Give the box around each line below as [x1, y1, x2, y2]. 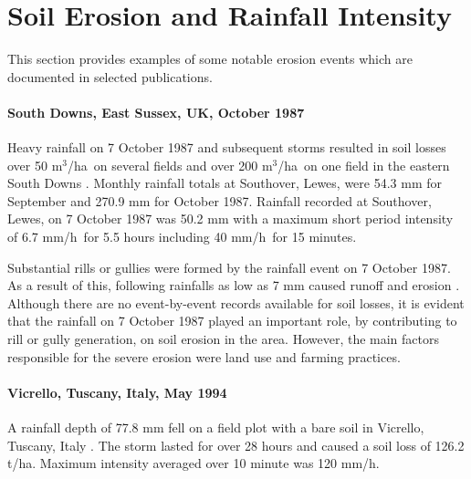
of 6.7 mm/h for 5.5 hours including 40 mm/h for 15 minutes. [7, 227, 357, 246]
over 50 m [7, 155, 63, 174]
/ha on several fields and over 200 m [68, 155, 273, 174]
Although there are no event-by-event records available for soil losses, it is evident [7, 293, 465, 312]
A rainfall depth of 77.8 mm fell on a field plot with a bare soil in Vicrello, [7, 418, 424, 437]
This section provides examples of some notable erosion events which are [7, 49, 413, 68]
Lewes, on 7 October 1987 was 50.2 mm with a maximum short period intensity [7, 209, 454, 228]
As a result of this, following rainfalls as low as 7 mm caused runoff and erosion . [7, 276, 460, 295]
